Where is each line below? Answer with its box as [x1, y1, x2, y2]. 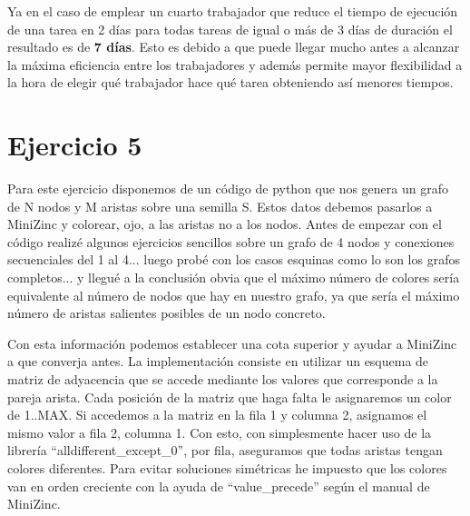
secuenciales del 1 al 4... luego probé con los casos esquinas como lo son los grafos [7, 250, 460, 269]
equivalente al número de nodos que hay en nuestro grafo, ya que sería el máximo [7, 285, 460, 304]
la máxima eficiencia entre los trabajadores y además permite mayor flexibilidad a [7, 55, 463, 74]
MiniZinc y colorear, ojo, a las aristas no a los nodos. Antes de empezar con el [7, 214, 442, 233]
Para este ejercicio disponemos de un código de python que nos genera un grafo [7, 179, 448, 198]
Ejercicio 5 [7, 126, 142, 164]
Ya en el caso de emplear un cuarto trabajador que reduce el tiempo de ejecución [7, 2, 458, 20]
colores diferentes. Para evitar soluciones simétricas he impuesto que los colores [7, 459, 447, 477]
